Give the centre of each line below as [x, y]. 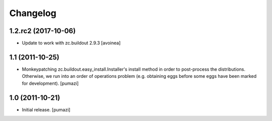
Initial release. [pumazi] [46, 109]
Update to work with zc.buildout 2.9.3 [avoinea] [71, 43]
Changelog [33, 13]
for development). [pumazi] [50, 83]
